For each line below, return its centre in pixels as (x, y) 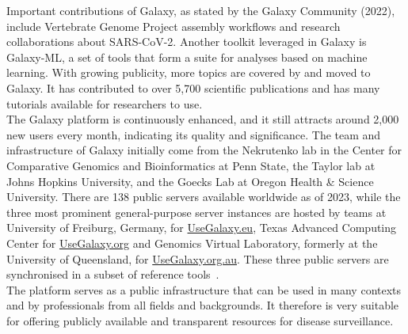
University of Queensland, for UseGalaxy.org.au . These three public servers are (198, 258)
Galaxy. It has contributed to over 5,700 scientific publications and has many (193, 87)
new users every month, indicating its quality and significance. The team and (194, 134)
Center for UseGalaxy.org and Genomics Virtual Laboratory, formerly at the (192, 243)
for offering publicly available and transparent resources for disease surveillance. (200, 320)
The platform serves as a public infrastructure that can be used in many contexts (204, 289)
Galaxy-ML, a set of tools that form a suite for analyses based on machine (187, 57)
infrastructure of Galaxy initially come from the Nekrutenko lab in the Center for (204, 150)
